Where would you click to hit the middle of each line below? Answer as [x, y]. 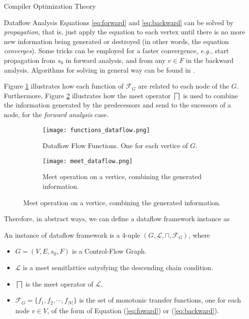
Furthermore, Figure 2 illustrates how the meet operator [87, 95]
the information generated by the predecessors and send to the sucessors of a [117, 105]
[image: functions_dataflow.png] [96, 130]
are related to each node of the [183, 86]
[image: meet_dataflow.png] [88, 161]
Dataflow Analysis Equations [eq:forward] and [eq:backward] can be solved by [119, 22]
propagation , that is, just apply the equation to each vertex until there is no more [124, 32]
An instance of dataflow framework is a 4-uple [72, 235]
